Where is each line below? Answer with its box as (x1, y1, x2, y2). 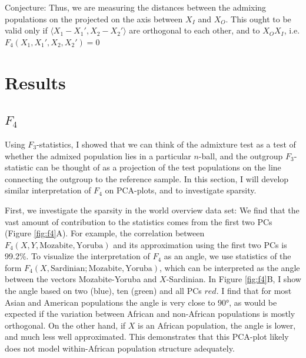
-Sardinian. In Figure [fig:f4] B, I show (166, 273, 301, 285)
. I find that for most (216, 285, 292, 297)
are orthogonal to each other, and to (129, 24, 260, 36)
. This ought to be (225, 12, 291, 25)
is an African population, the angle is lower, (137, 319, 296, 331)
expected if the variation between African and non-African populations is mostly (5, 307, 295, 320)
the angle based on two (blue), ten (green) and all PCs (5, 285, 202, 297)
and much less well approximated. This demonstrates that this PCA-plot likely (5, 330, 289, 343)
